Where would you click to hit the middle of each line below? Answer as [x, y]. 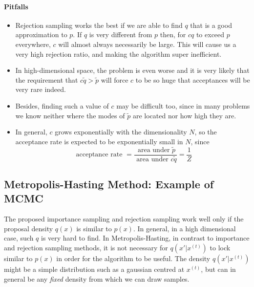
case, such [19, 238]
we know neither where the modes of [70, 115]
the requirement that [47, 79]
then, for [173, 34]
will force [115, 79]
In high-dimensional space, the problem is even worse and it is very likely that [132, 70]
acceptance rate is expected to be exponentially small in [99, 141]
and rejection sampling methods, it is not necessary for [86, 248]
